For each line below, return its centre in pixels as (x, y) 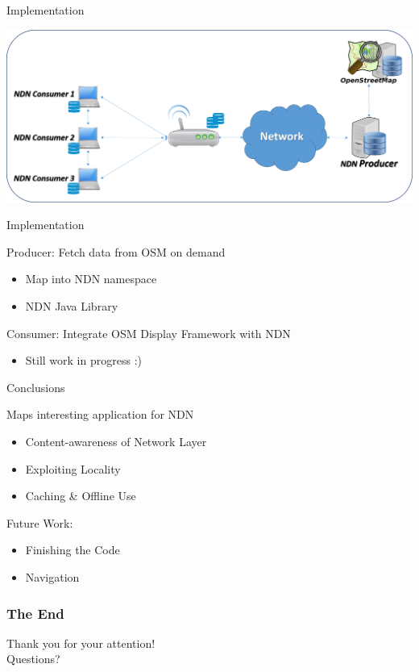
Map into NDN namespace (91, 279)
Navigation (52, 577)
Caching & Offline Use (81, 496)
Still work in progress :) (83, 360)
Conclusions (36, 387)
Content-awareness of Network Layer (116, 442)
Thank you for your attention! (81, 643)
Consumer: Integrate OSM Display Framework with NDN (149, 333)
